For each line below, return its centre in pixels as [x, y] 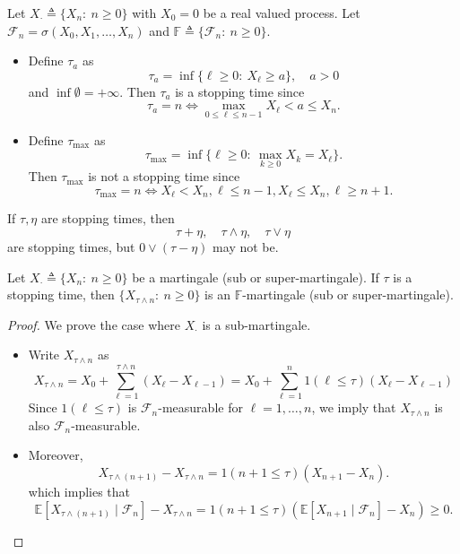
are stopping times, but [71, 247]
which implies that [79, 491]
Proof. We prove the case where [94, 324]
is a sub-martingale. [256, 324]
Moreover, [56, 455]
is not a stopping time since [164, 176]
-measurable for [200, 407]
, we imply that [354, 407]
